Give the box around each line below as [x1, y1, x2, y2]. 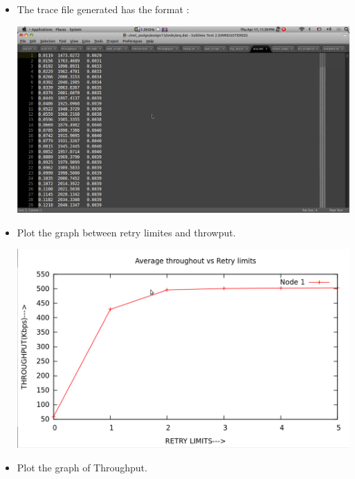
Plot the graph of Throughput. [17, 460, 147, 474]
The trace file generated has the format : [17, 2, 190, 16]
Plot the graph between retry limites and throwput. [17, 225, 236, 239]
